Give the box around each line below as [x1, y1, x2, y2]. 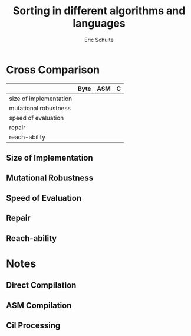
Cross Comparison [6, 63, 100, 76]
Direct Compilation [6, 280, 77, 291]
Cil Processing [6, 321, 61, 330]
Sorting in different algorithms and [12, 4, 186, 18]
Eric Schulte [84, 36, 114, 43]
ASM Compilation [6, 300, 72, 311]
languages [73, 17, 126, 30]
